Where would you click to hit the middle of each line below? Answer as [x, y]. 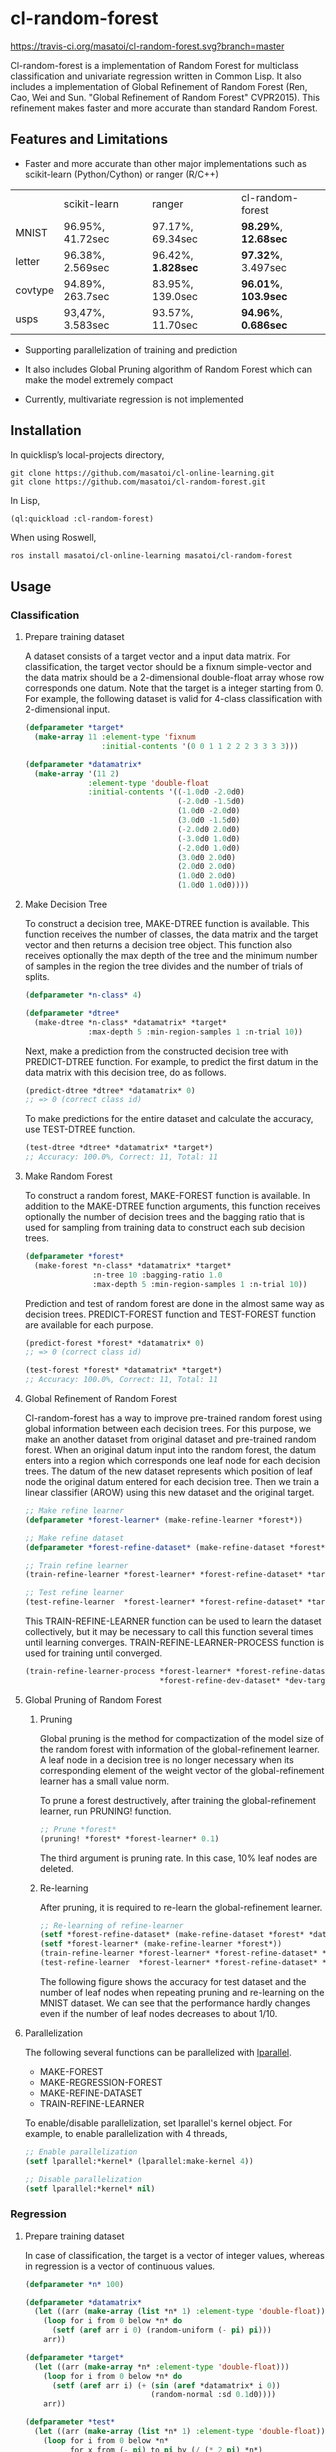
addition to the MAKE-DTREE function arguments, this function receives [172, 1206]
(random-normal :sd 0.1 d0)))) [213, 2395]
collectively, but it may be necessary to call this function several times [169, 1631]
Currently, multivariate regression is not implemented [134, 399]
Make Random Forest [68, 1176]
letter [27, 261]
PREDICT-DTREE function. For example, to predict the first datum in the [171, 1061]
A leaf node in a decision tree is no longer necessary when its [167, 1759]
